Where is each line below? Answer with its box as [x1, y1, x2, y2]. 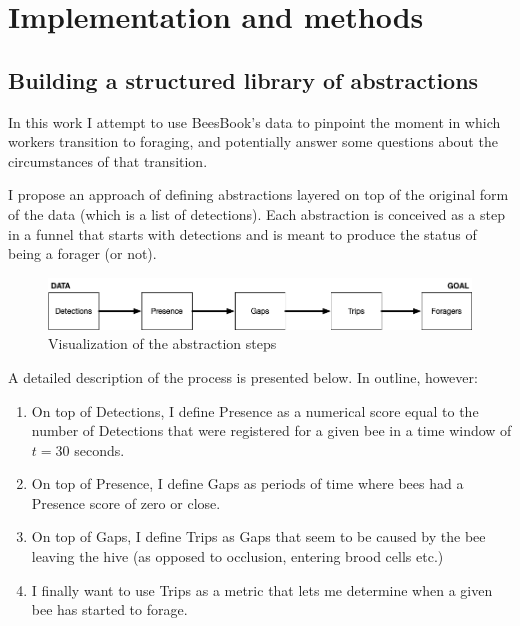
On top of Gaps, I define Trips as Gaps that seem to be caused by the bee [31, 526, 486, 547]
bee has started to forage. [31, 599, 188, 620]
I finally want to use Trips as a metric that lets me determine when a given [31, 579, 493, 600]
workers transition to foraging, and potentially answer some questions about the [8, 131, 498, 152]
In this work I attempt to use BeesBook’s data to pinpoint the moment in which [8, 111, 501, 132]
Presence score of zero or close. [31, 492, 221, 513]
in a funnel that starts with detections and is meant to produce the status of [8, 223, 477, 244]
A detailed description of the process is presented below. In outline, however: [8, 366, 478, 387]
